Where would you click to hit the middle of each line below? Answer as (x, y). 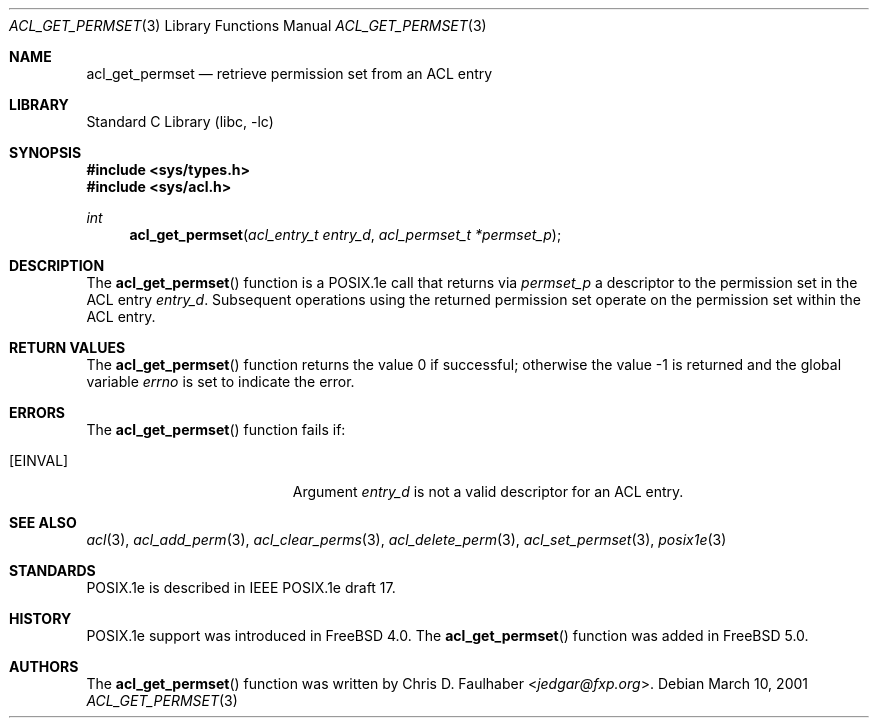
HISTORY (40, 618)
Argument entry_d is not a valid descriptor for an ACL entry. (488, 491)
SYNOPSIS (45, 152)
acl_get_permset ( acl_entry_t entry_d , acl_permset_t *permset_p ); (345, 234)
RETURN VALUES (67, 347)
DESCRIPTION (57, 265)
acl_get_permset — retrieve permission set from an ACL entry (289, 73)
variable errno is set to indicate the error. (220, 381)
